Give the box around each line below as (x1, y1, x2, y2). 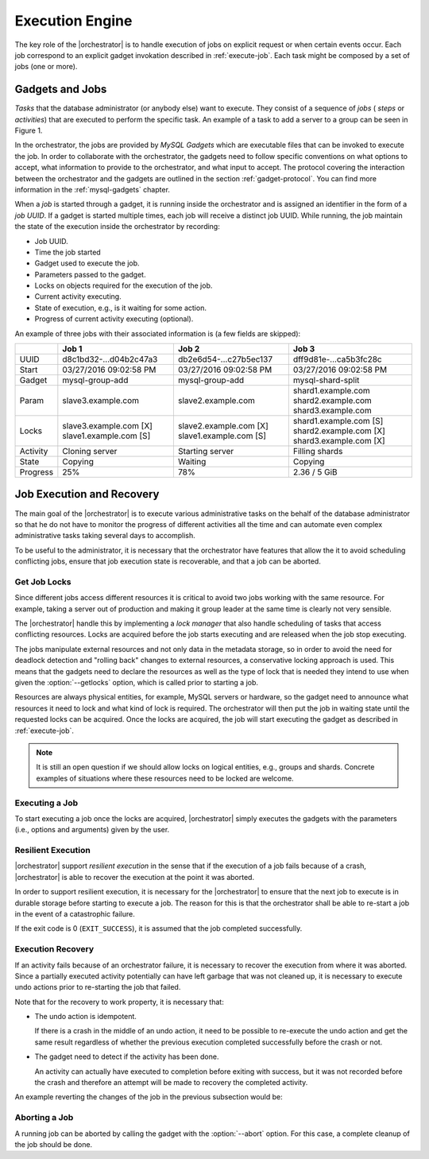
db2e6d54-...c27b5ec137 (177, 354, 273, 365)
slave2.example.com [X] (177, 421, 269, 432)
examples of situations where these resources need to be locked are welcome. (36, 773, 294, 783)
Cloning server (62, 446, 118, 457)
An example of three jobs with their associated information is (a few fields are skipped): (14, 328, 301, 338)
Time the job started (34, 247, 101, 257)
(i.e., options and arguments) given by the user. (14, 825, 170, 835)
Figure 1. (14, 126, 43, 135)
